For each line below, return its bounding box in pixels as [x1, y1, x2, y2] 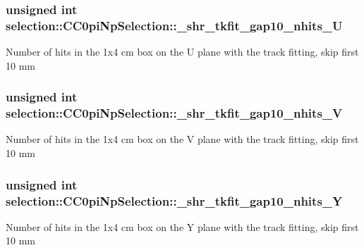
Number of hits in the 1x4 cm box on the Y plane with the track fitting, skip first [6, 219, 359, 234]
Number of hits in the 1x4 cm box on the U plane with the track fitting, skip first [6, 44, 359, 59]
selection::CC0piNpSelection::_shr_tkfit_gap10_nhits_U [6, 16, 343, 34]
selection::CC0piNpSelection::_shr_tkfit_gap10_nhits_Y [6, 192, 343, 209]
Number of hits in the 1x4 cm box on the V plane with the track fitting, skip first [6, 132, 359, 146]
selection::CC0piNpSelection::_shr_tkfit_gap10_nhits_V [6, 104, 343, 122]
